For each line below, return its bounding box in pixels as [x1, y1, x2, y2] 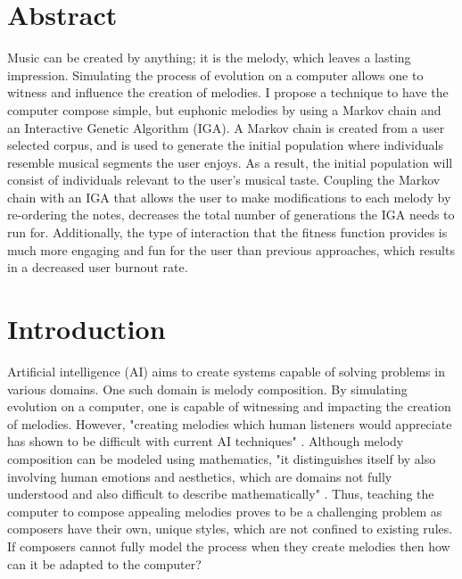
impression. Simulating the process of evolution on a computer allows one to [7, 65, 424, 84]
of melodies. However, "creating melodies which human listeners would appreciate [7, 414, 452, 433]
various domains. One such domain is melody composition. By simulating [7, 379, 408, 398]
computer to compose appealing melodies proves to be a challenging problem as [7, 501, 442, 520]
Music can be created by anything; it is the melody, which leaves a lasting [7, 48, 411, 67]
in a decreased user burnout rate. [7, 258, 188, 277]
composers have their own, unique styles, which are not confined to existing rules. [7, 519, 453, 538]
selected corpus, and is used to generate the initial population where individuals [7, 136, 443, 154]
